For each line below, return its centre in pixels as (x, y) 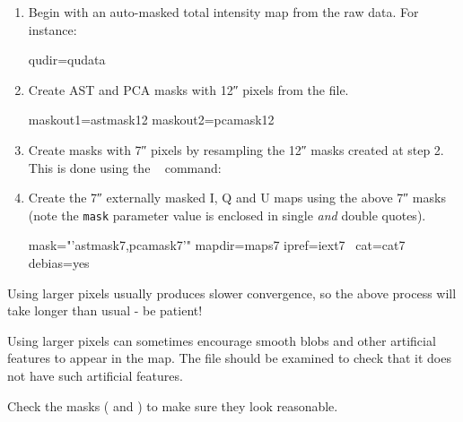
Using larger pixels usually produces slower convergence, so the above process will (232, 293)
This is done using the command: (125, 167)
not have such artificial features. (95, 375)
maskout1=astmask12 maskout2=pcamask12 (151, 120)
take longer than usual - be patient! (105, 310)
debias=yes (59, 263)
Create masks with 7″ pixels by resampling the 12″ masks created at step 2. (236, 149)
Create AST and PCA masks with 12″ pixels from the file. (188, 89)
